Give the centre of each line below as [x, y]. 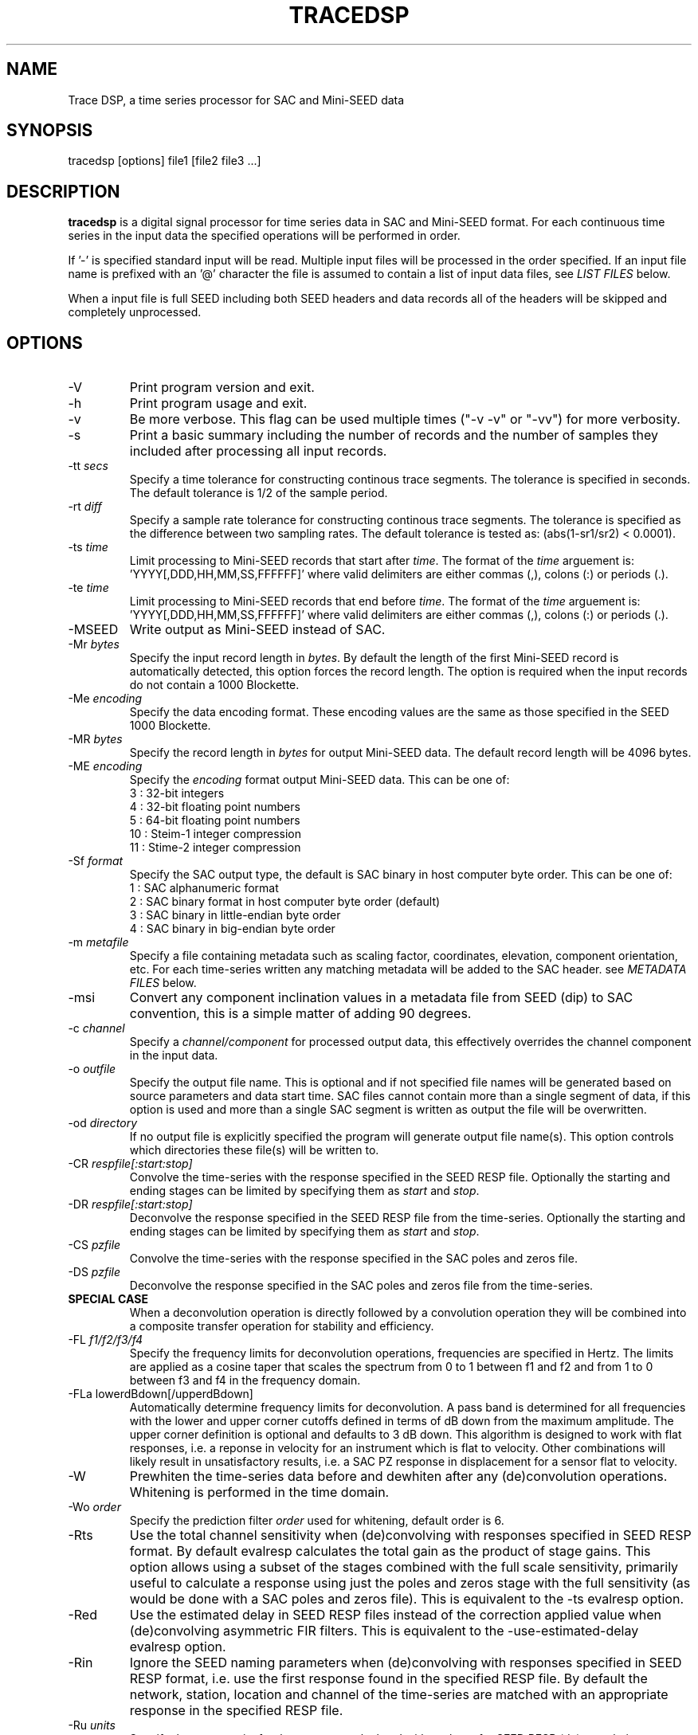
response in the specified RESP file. [236, 1711]
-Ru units [92, 1725]
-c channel [96, 1028]
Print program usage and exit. [218, 403]
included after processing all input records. [258, 451]
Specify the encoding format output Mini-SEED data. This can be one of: [320, 780]
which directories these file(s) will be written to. [254, 1150]
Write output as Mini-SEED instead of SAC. [257, 630]
